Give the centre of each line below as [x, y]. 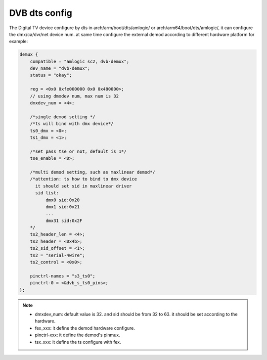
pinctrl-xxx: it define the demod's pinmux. [78, 335]
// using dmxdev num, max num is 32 [74, 96]
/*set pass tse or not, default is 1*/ [78, 151]
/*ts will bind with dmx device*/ [72, 124]
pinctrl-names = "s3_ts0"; [63, 276]
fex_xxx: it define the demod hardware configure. [85, 328]
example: [19, 42]
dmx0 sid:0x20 [63, 200]
